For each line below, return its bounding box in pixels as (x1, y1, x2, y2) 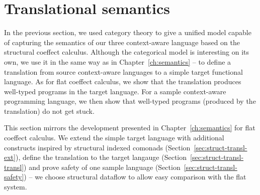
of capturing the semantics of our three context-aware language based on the (4, 37, 240, 47)
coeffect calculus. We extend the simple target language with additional (4, 132, 224, 143)
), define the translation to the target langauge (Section (15, 152, 187, 162)
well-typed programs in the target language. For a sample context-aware (4, 86, 226, 96)
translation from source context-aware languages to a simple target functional (4, 66, 243, 77)
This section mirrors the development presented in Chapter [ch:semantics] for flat (4, 122, 255, 133)
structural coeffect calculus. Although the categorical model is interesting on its (4, 47, 249, 57)
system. (4, 181, 27, 192)
